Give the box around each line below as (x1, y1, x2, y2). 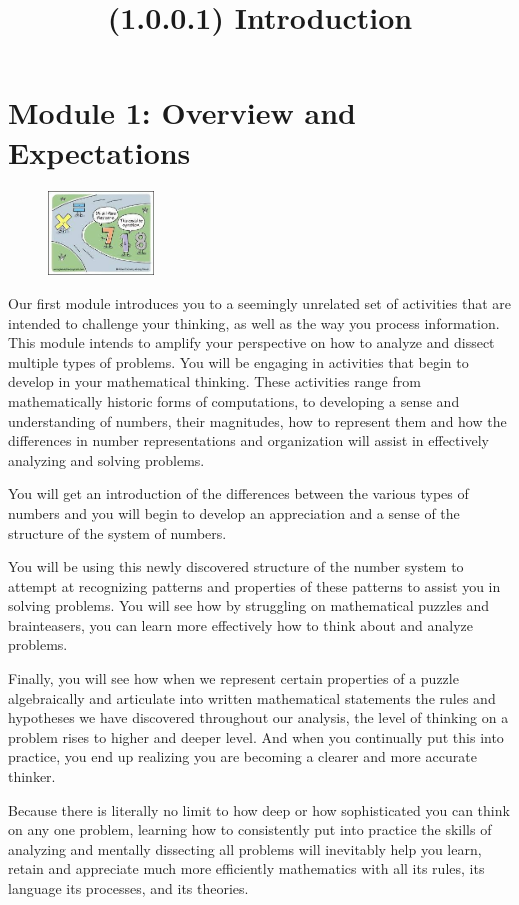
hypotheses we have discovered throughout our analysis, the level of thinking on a (8, 707, 509, 728)
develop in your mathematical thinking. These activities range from (8, 371, 421, 392)
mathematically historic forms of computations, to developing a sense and (8, 390, 460, 411)
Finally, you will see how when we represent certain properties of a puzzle (8, 668, 459, 689)
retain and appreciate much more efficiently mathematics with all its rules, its (8, 858, 485, 879)
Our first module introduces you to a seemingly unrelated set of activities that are (8, 292, 512, 313)
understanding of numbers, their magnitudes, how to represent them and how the (8, 410, 507, 431)
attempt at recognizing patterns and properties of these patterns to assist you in (8, 575, 501, 596)
